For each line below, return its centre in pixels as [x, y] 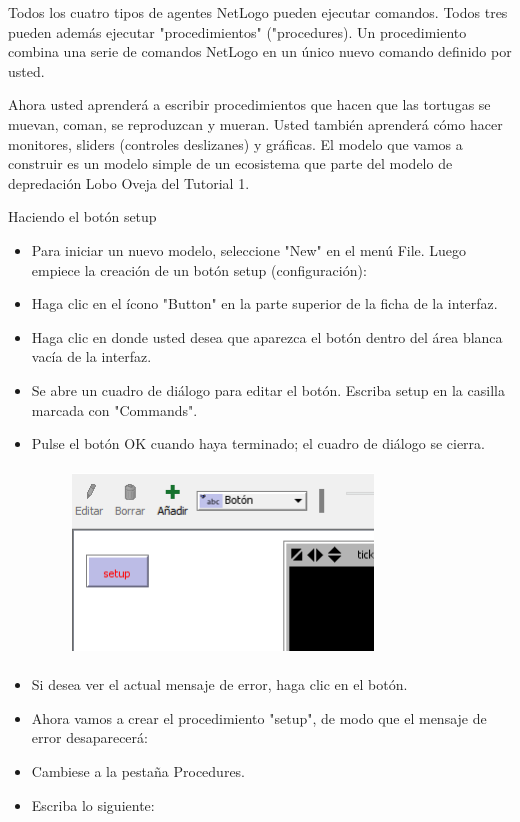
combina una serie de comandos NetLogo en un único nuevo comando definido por [260, 51]
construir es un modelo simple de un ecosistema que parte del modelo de [230, 163]
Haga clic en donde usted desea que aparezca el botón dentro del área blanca [267, 336]
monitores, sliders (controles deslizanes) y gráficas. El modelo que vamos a [235, 143]
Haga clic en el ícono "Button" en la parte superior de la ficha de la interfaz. [264, 303]
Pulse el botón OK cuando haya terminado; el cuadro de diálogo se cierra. [258, 443]
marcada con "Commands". [114, 409]
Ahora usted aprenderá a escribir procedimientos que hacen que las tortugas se [249, 104]
